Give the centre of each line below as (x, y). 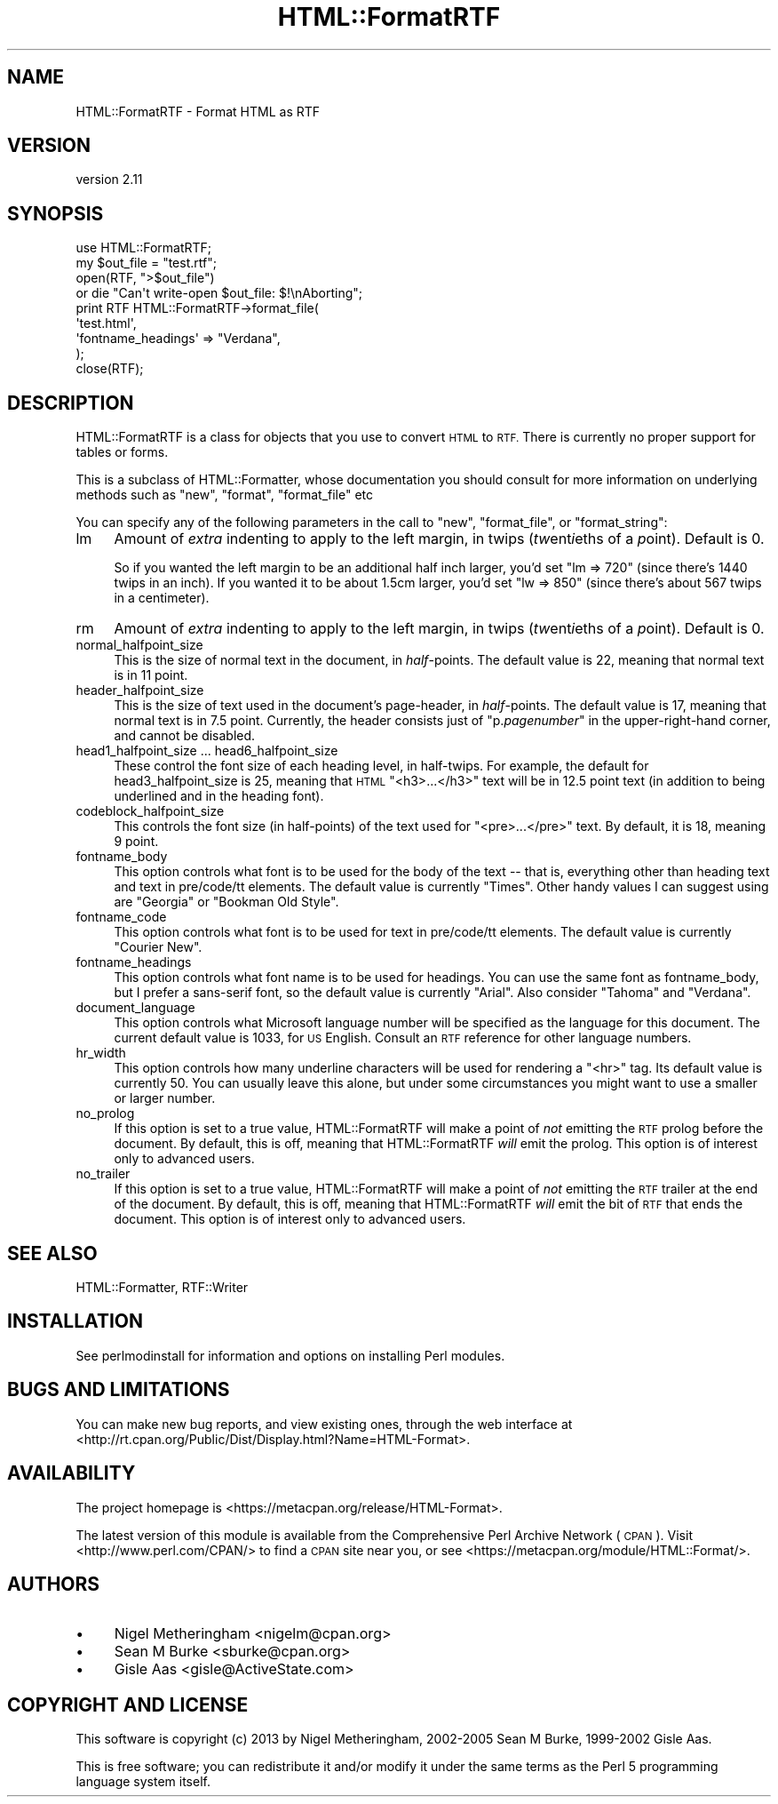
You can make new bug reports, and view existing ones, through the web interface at (324, 1424)
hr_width (101, 1053)
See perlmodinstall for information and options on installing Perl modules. (290, 1355)
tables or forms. (122, 452)
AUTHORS (54, 1584)
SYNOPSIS (56, 213)
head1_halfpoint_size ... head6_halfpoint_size (207, 751)
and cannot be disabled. (185, 736)
